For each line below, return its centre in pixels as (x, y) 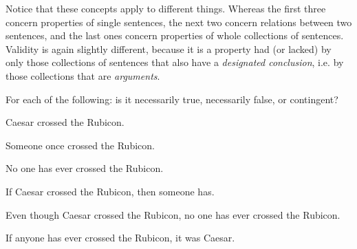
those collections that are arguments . (83, 75)
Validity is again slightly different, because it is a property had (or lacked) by (169, 48)
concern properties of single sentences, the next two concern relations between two (179, 22)
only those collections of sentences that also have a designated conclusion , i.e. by (175, 62)
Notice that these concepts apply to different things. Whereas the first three (166, 8)
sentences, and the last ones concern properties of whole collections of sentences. (175, 35)
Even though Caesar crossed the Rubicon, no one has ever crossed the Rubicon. (173, 214)
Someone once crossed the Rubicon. (80, 145)
